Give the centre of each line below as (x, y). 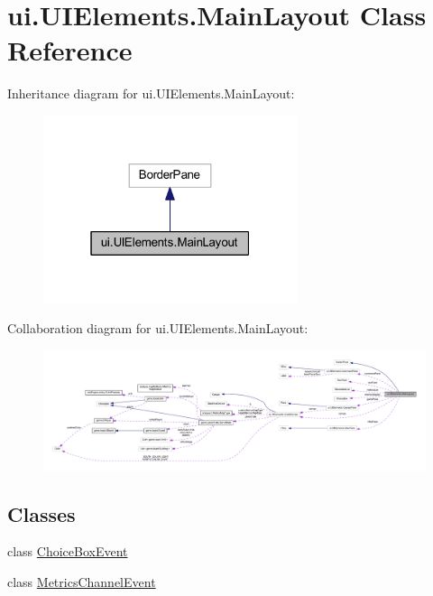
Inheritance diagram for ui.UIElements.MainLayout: (151, 93)
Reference (70, 50)
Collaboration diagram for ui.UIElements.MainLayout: (158, 328)
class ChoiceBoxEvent (68, 551)
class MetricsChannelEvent (82, 581)
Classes (41, 513)
